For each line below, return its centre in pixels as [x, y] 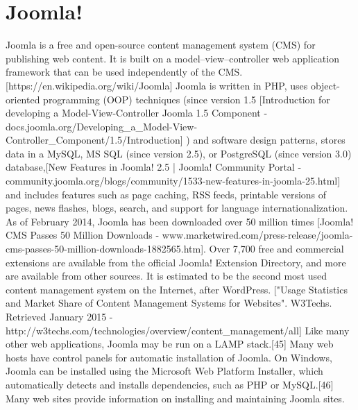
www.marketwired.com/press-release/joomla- [257, 235]
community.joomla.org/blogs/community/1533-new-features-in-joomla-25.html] [173, 181]
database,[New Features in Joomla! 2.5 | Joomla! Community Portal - [154, 167]
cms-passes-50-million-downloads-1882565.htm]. [106, 249]
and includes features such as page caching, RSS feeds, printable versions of [166, 194]
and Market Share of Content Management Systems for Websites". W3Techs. [169, 303]
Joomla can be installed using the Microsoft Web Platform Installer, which [164, 371]
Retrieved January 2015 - [59, 316]
